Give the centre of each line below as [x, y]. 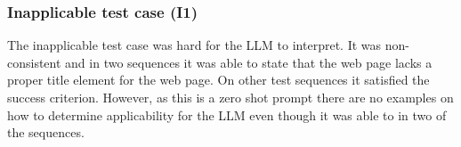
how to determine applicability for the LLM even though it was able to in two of [227, 114]
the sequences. [46, 132]
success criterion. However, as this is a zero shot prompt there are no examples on [230, 97]
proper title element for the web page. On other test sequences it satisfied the [218, 80]
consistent [34, 62]
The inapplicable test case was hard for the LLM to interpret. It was [194, 45]
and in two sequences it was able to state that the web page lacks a [249, 62]
